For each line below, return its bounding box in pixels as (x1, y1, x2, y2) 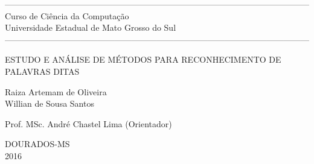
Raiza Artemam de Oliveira (5, 85, 107, 98)
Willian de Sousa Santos (5, 97, 94, 110)
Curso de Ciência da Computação (5, 9, 129, 22)
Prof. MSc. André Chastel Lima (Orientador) (5, 117, 172, 130)
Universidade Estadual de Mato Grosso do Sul (5, 21, 176, 34)
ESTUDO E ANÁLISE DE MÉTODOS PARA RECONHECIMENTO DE (5, 53, 281, 66)
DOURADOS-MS (5, 137, 70, 150)
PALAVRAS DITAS (5, 65, 80, 77)
